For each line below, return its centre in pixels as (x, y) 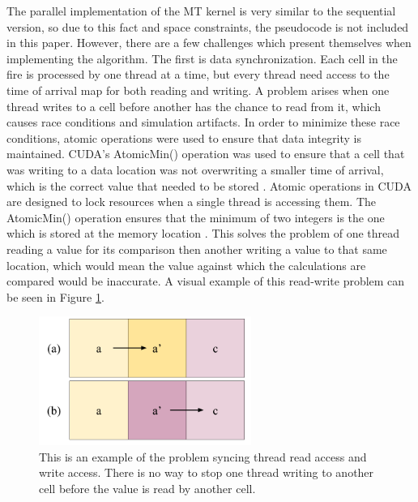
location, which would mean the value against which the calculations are (186, 265)
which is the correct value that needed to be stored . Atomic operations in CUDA (209, 185)
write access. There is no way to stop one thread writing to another (207, 472)
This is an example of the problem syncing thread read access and (203, 456)
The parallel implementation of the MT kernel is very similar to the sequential (201, 11)
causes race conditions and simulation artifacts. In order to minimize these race (203, 122)
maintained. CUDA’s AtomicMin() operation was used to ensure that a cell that (206, 154)
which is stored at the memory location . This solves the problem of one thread (203, 233)
